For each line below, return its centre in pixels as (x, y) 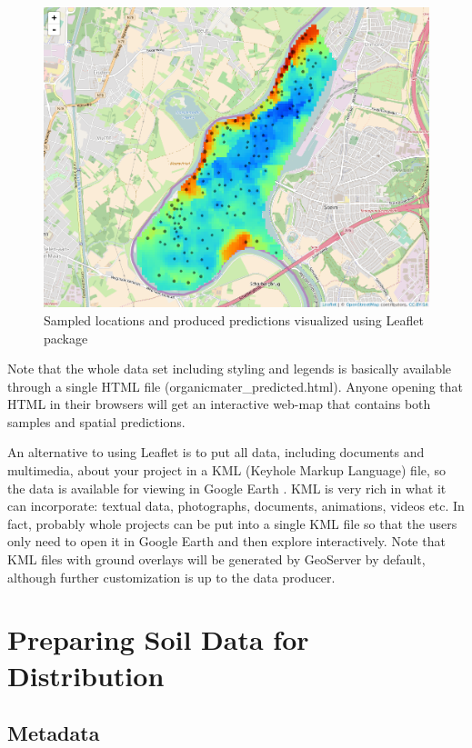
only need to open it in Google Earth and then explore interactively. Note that (226, 541)
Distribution (86, 675)
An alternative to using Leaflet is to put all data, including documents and (216, 452)
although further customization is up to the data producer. (171, 577)
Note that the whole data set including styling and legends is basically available (230, 369)
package (66, 338)
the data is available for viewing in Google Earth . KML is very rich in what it (227, 488)
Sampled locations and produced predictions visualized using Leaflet (234, 319)
